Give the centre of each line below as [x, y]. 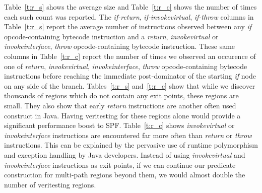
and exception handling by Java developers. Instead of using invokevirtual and [125, 154]
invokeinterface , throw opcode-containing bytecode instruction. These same [120, 46]
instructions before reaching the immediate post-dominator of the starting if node [130, 76]
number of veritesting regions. [50, 184]
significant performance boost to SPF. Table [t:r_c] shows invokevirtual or [119, 125]
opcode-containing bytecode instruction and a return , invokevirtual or [111, 36]
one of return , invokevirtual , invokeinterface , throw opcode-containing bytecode [126, 66]
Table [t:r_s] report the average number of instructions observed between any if [128, 26]
